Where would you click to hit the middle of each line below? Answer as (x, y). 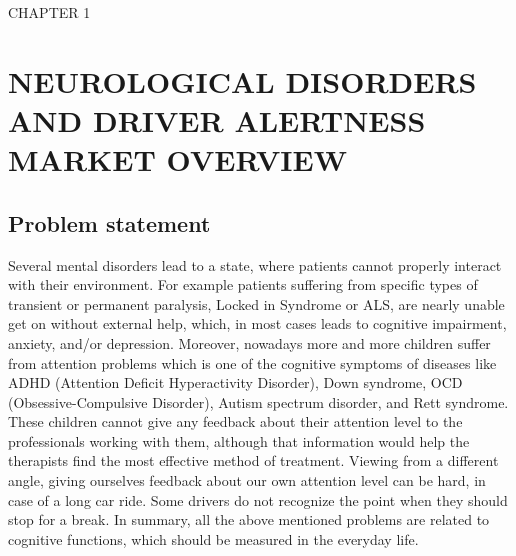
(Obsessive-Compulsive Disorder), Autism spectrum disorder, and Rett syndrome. (258, 401)
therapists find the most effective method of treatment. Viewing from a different (253, 460)
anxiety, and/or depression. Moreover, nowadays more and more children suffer (249, 342)
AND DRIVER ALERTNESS (217, 119)
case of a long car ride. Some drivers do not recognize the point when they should (258, 499)
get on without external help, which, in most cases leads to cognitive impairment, (257, 323)
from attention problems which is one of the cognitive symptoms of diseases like (252, 362)
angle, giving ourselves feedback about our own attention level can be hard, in (247, 480)
